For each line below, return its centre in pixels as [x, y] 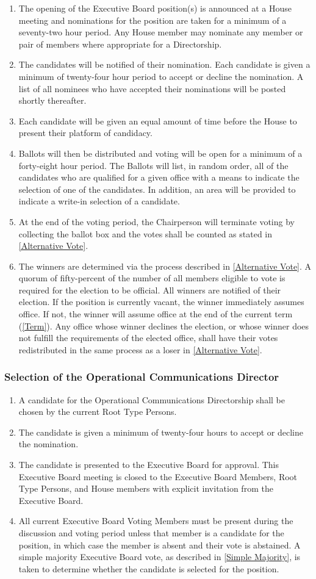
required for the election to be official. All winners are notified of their [150, 289]
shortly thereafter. [52, 100]
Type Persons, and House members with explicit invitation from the [146, 488]
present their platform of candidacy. [85, 133]
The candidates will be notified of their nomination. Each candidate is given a [164, 64]
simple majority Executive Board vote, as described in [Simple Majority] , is [160, 557]
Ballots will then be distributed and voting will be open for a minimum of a [160, 153]
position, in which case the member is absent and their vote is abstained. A [160, 545]
